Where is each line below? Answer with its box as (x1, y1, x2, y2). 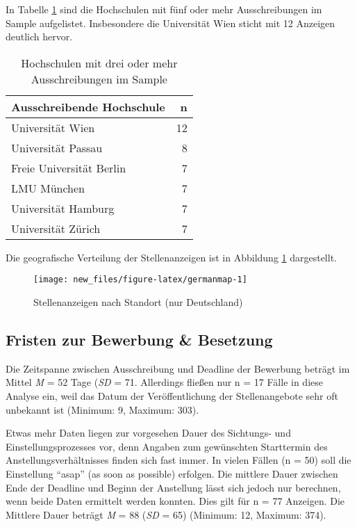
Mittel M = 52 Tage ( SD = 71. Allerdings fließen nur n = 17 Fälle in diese (6, 375, 323, 389)
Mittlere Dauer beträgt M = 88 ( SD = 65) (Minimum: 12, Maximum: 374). (6, 507, 326, 521)
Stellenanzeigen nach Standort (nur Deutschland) (33, 295, 243, 309)
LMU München (11, 179, 85, 196)
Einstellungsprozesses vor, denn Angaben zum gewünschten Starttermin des (6, 439, 328, 453)
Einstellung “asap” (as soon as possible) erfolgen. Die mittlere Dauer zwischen (6, 466, 338, 480)
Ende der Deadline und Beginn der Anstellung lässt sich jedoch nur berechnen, (6, 480, 341, 494)
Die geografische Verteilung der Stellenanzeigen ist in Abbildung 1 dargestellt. (6, 250, 337, 264)
